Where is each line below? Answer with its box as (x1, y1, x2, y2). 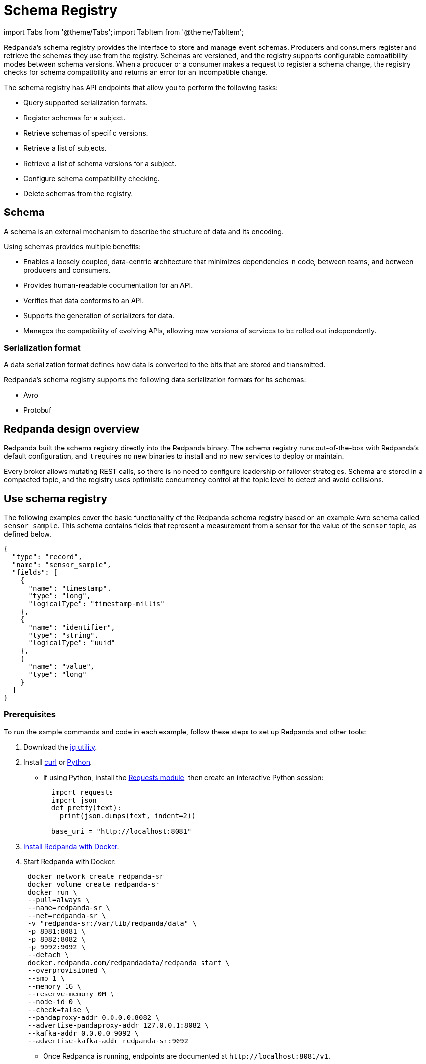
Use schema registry (4, 492, 108, 505)
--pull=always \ (27, 896, 90, 904)
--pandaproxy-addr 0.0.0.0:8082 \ (27, 1013, 160, 1021)
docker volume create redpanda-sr (27, 880, 160, 888)
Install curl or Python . (23, 757, 92, 766)
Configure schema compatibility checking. (23, 174, 160, 183)
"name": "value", (28, 662, 95, 671)
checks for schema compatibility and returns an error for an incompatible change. (4, 68, 268, 76)
